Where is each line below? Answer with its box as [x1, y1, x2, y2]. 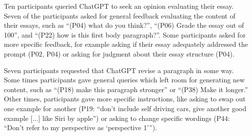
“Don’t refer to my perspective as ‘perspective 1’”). [4, 122, 157, 133]
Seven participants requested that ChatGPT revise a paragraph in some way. [4, 65, 234, 75]
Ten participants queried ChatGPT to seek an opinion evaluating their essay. [4, 1, 234, 11]
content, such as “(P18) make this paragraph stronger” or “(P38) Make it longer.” [4, 84, 248, 94]
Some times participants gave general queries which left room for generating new [4, 75, 245, 85]
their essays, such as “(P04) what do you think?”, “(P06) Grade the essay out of [4, 20, 244, 30]
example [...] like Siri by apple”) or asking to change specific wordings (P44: [4, 113, 230, 123]
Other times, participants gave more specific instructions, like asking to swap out [4, 94, 246, 104]
